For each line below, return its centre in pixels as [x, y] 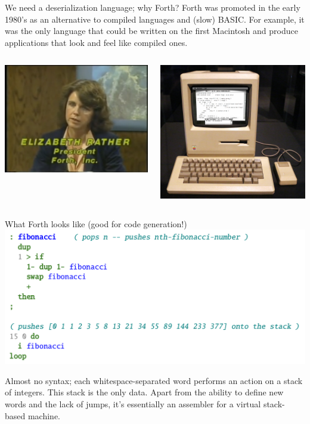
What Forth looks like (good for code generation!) [96, 223]
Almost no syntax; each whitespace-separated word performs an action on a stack [154, 380]
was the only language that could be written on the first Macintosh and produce [151, 31]
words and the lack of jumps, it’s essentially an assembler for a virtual [133, 403]
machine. [44, 415]
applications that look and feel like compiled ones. [96, 42]
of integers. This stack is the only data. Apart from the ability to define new [144, 392]
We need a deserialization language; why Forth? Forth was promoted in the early [153, 7]
